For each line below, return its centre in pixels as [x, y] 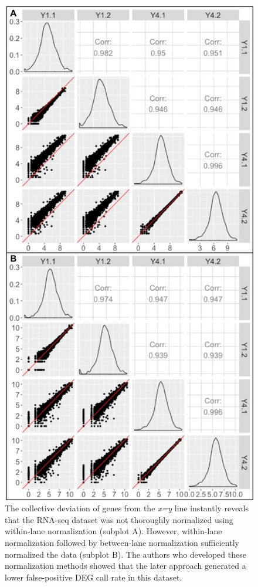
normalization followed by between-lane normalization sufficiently [122, 543]
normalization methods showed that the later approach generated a [125, 566]
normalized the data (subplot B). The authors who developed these [125, 554]
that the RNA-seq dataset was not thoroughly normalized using [119, 519]
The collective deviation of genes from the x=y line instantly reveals [127, 508]
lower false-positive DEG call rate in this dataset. [94, 577]
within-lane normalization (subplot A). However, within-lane [113, 531]
